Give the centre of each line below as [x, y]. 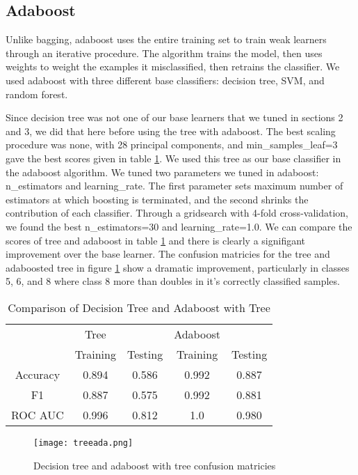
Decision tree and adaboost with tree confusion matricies [155, 465]
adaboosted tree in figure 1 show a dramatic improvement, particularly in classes [178, 267]
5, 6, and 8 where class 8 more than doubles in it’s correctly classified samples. [173, 281]
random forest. [37, 94]
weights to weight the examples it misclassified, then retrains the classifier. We [173, 67]
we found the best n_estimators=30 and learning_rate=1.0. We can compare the [179, 226]
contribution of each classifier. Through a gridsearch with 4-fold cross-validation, [177, 213]
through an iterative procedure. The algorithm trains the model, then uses [164, 53]
